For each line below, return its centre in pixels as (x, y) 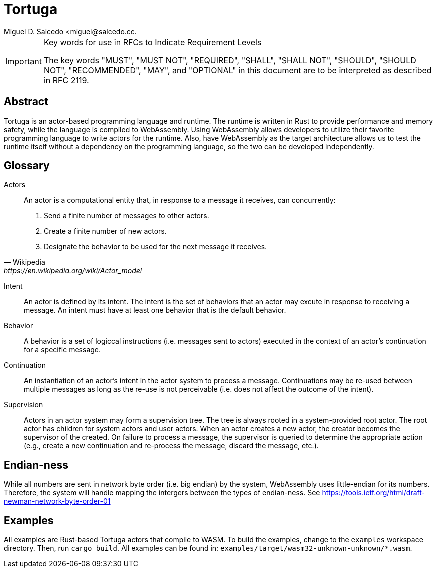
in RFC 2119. (66, 80)
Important (24, 61)
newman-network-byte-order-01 (57, 501)
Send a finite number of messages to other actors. (127, 216)
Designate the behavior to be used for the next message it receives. (156, 247)
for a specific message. (63, 350)
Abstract (26, 102)
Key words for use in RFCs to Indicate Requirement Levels (153, 42)
